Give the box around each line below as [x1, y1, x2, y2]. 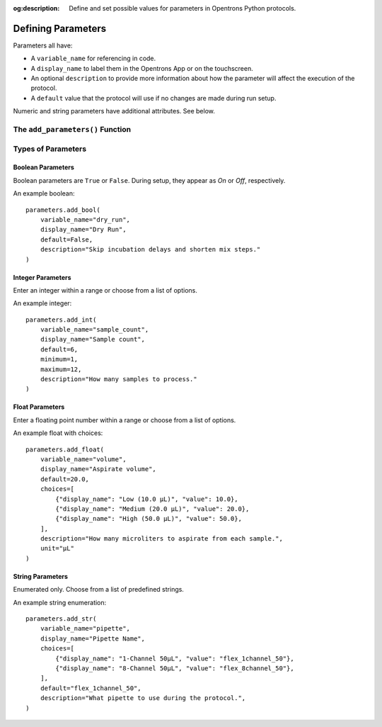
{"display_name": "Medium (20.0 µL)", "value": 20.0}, [55, 505, 250, 513]
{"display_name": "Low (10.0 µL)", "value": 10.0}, [55, 495, 238, 503]
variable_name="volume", [40, 455, 127, 463]
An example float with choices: [13, 429, 103, 437]
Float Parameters [13, 402, 65, 411]
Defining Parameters [13, 22, 106, 35]
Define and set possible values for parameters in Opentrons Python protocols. [69, 4, 296, 12]
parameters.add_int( [25, 315, 97, 324]
